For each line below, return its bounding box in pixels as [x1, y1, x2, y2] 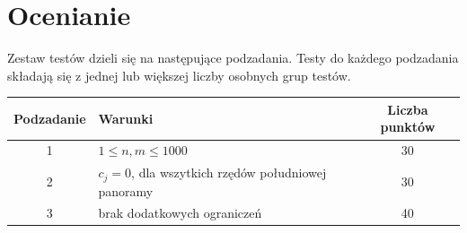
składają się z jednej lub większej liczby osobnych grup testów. [7, 65, 351, 84]
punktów [380, 117, 436, 136]
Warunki [98, 108, 154, 127]
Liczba [387, 99, 428, 118]
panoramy [98, 181, 154, 200]
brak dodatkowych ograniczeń [98, 203, 262, 222]
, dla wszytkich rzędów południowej [131, 163, 327, 182]
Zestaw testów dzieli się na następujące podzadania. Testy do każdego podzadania [7, 48, 459, 67]
